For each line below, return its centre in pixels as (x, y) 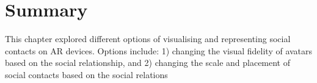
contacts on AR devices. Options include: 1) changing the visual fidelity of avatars (159, 50)
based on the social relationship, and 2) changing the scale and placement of (148, 63)
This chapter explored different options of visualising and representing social (148, 39)
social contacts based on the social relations (86, 74)
